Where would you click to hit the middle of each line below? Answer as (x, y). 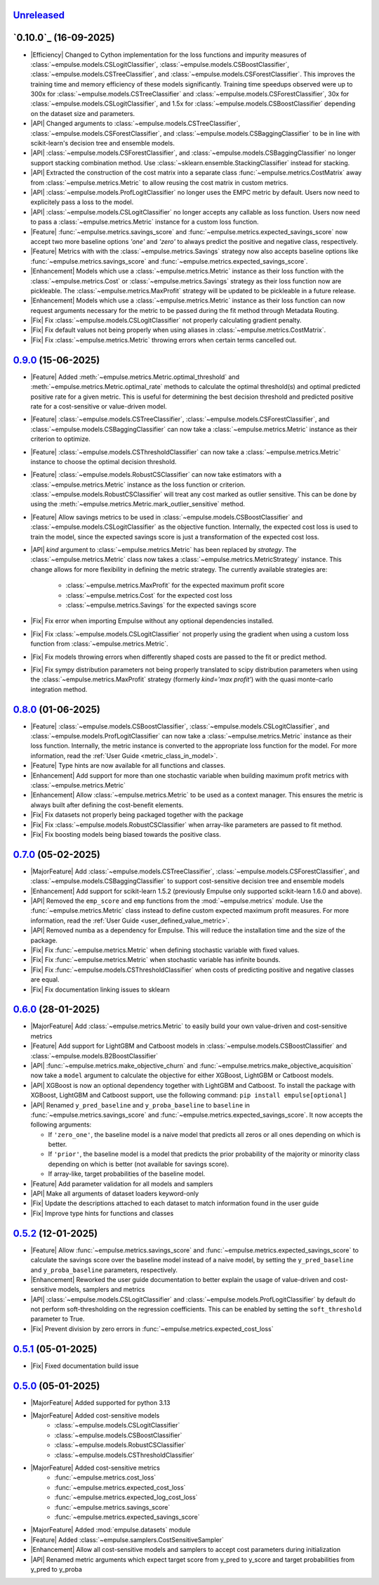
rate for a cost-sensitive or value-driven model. (99, 406)
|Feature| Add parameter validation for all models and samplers (122, 1183)
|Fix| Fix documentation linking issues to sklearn (100, 989)
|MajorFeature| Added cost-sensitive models (95, 1416)
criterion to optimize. (60, 439)
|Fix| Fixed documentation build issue (85, 1366)
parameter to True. (58, 1319)
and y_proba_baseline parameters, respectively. (104, 1270)
